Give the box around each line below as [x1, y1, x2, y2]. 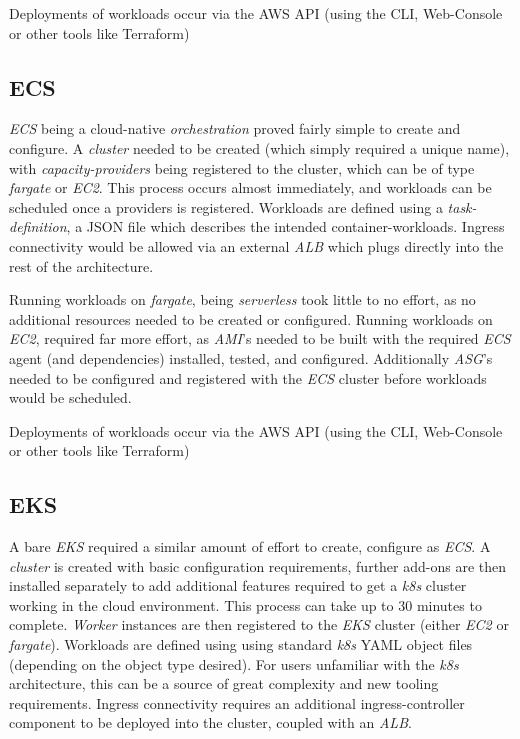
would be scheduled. [9, 387, 132, 408]
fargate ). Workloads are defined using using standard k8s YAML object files [9, 634, 473, 655]
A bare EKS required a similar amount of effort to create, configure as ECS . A [9, 536, 491, 557]
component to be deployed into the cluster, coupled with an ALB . [9, 712, 412, 733]
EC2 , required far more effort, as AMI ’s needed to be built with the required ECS [9, 328, 511, 349]
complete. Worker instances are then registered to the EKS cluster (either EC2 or [9, 614, 509, 635]
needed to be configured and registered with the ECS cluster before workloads [9, 367, 487, 388]
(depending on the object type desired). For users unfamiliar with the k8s [9, 653, 459, 674]
